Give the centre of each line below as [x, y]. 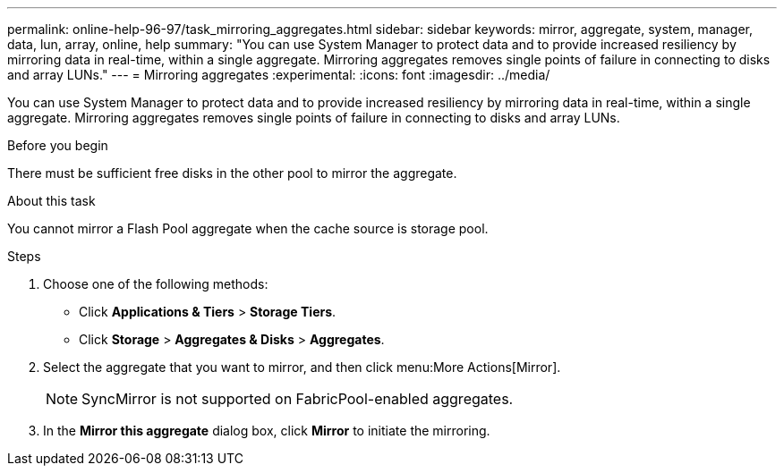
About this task [51, 201]
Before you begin [58, 145]
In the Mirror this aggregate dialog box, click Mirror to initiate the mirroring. [267, 431]
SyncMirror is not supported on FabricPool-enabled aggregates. [298, 399]
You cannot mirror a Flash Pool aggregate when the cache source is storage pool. [248, 228]
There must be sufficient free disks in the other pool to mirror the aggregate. [232, 173]
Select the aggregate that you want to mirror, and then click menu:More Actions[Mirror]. [302, 367]
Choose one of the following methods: [156, 284]
